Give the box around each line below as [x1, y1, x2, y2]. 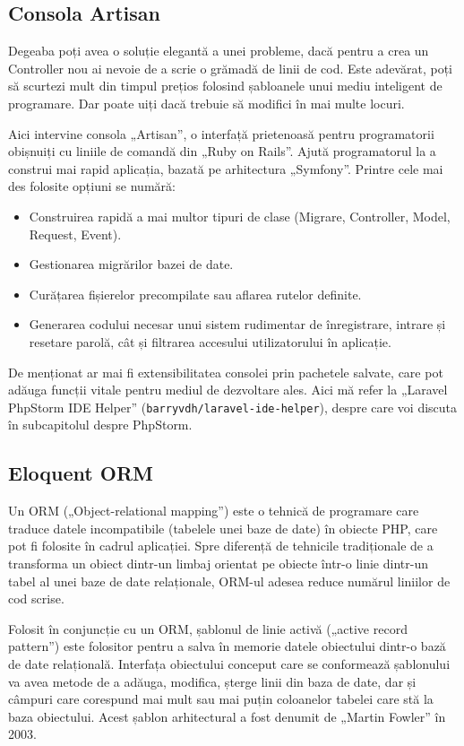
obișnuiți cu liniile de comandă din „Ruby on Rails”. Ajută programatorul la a [8, 142, 436, 160]
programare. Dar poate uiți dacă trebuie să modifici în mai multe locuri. [8, 93, 405, 112]
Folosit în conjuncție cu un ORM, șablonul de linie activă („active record [8, 619, 408, 638]
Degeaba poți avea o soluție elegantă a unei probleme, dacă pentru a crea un [8, 41, 429, 60]
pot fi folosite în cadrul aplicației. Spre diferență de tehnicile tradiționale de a [8, 536, 434, 555]
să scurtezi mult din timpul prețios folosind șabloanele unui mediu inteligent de [8, 76, 443, 95]
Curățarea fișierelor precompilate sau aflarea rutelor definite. [29, 284, 362, 303]
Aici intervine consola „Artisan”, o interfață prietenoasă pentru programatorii [8, 124, 434, 143]
